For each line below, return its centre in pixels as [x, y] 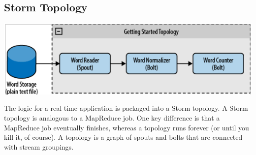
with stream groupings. [39, 146]
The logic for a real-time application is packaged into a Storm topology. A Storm [126, 108]
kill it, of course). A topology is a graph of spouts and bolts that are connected [123, 137]
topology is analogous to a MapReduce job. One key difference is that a [112, 118]
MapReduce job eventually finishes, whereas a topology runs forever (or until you [127, 127]
